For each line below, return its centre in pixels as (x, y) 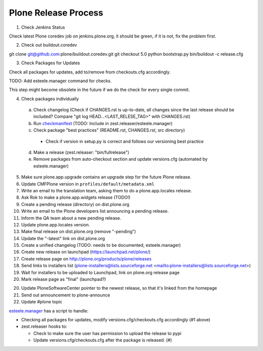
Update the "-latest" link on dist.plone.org (63, 238)
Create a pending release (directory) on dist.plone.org (75, 204)
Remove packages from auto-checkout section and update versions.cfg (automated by (121, 159)
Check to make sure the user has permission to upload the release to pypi (107, 333)
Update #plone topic (42, 302)
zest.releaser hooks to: (44, 327)
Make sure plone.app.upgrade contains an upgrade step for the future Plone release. (106, 177)
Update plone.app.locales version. (56, 224)
